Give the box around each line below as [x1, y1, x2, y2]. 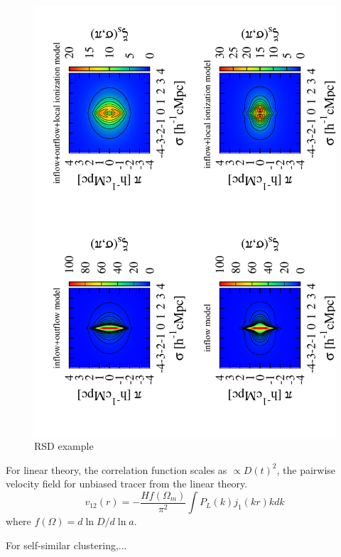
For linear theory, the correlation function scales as [6, 462, 227, 477]
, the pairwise [276, 462, 336, 477]
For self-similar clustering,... [6, 537, 127, 552]
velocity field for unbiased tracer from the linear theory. [6, 476, 248, 491]
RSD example [34, 438, 94, 453]
